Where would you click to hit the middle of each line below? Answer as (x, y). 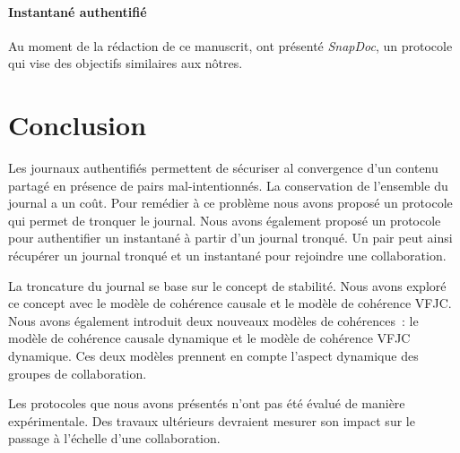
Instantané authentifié (78, 11)
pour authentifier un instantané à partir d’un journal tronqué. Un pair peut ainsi (230, 238)
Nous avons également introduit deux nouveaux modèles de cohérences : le (213, 320)
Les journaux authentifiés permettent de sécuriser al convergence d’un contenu (223, 168)
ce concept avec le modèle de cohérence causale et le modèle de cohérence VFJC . (230, 303)
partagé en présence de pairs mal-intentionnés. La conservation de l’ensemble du (228, 185)
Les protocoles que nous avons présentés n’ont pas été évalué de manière (207, 403)
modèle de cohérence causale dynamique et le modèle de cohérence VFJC (209, 338)
